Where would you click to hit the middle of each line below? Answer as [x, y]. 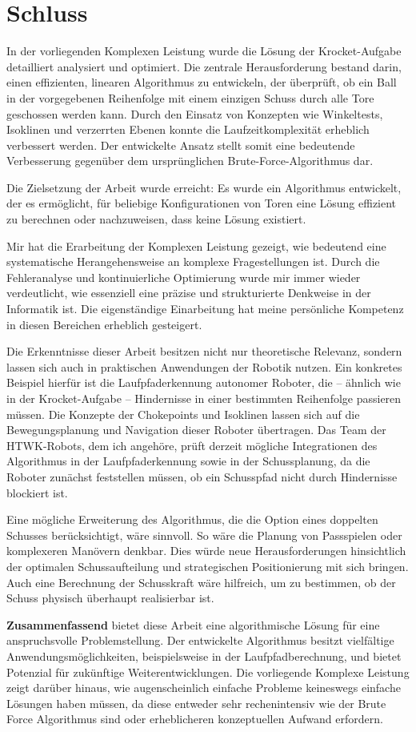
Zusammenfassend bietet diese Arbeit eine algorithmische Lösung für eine [193, 624]
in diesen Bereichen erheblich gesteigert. [104, 324]
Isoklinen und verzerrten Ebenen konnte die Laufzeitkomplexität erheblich [188, 129]
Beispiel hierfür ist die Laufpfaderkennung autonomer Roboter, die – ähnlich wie [204, 382]
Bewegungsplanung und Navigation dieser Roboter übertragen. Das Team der [196, 430]
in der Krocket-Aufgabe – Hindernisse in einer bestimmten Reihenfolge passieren [204, 398]
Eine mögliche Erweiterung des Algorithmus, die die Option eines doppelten [192, 519]
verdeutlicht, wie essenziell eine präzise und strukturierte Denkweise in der [189, 293]
